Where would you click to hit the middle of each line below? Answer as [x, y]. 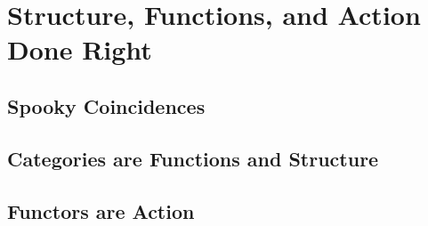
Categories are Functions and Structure [193, 158]
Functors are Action [101, 210]
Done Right [80, 49]
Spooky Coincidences [106, 105]
